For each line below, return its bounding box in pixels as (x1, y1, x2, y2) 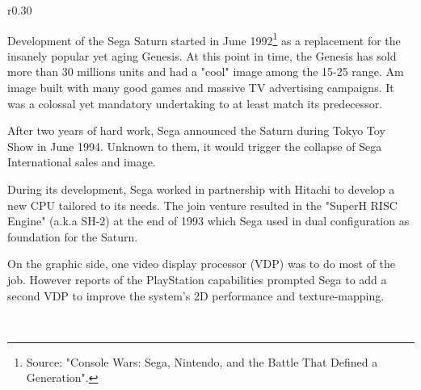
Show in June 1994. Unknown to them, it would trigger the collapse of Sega (7, 137, 382, 154)
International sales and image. (7, 153, 156, 170)
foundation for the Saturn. (7, 228, 138, 245)
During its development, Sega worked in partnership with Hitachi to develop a (7, 181, 395, 197)
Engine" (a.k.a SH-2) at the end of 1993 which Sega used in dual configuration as (7, 212, 410, 229)
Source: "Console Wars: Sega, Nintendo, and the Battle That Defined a (26, 353, 378, 370)
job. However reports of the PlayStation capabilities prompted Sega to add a (7, 270, 387, 287)
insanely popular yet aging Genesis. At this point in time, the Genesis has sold (7, 47, 397, 64)
